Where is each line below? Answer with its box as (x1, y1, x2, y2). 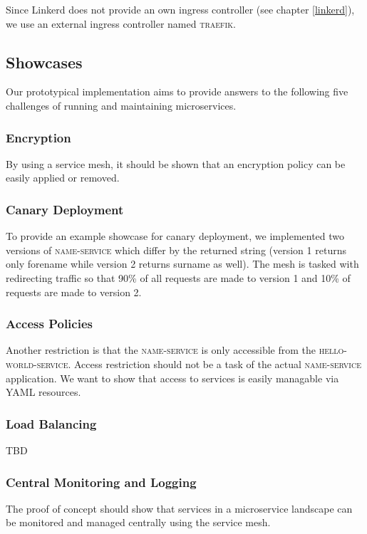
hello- (319, 342, 347, 357)
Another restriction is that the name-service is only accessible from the (6, 342, 316, 357)
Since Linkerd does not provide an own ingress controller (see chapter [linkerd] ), (6, 2, 355, 16)
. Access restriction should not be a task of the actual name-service (68, 356, 362, 371)
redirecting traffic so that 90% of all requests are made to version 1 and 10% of (6, 270, 351, 285)
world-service (6, 356, 68, 371)
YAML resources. (6, 384, 81, 399)
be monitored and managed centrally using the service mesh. (6, 515, 271, 530)
